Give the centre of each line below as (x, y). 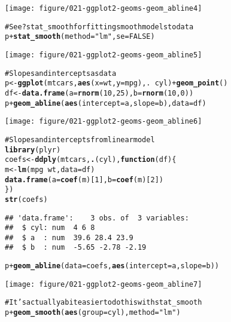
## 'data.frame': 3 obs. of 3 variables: (97, 218)
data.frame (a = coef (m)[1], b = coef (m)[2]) (84, 180)
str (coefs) (26, 199)
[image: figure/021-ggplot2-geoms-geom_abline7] (104, 284)
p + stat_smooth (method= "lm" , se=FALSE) (80, 37)
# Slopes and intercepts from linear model (80, 139)
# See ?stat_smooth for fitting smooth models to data (99, 27)
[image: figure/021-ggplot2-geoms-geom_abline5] (104, 55)
